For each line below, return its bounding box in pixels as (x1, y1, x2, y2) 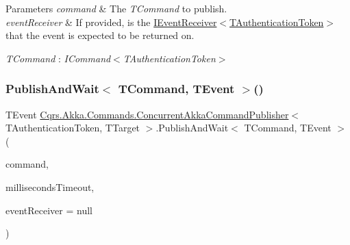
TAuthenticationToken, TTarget (5, 120, 140, 135)
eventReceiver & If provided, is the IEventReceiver (5, 14, 217, 29)
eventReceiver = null (5, 203, 93, 217)
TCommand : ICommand (5, 51, 111, 65)
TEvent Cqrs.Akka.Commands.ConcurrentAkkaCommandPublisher (5, 107, 289, 121)
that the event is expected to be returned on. (5, 28, 195, 42)
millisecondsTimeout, (5, 179, 95, 194)
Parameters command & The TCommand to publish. (5, 1, 227, 15)
